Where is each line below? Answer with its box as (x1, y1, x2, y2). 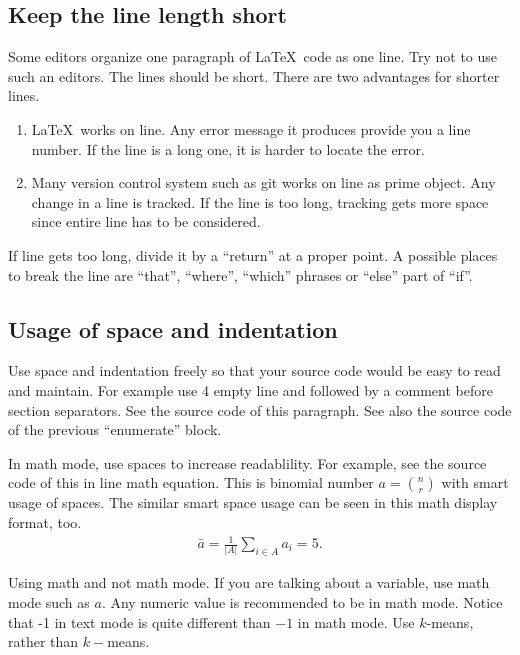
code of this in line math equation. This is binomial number (8, 472, 374, 493)
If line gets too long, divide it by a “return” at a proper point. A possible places (8, 244, 498, 265)
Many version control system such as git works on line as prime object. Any (31, 172, 496, 193)
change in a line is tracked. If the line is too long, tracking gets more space (31, 191, 489, 212)
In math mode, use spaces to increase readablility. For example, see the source (8, 452, 487, 473)
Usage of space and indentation (8, 313, 338, 344)
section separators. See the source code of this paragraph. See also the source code (8, 399, 512, 420)
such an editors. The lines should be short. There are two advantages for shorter (8, 65, 500, 86)
